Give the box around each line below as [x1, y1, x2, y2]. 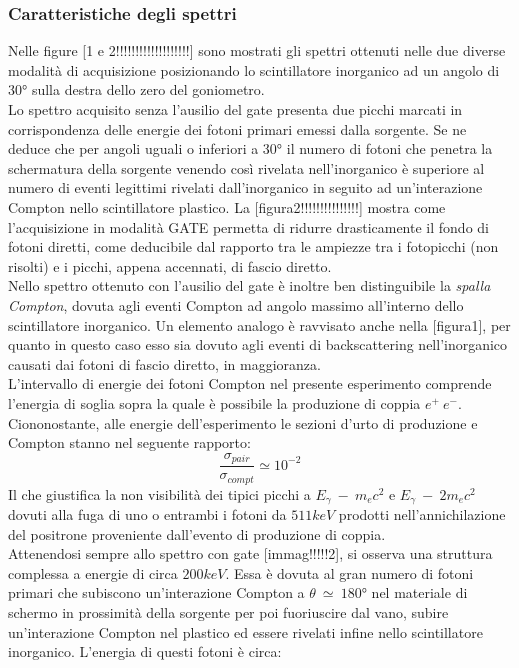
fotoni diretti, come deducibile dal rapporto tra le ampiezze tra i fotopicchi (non [8, 236, 499, 257]
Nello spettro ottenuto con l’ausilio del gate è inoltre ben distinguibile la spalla [8, 275, 491, 296]
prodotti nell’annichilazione [338, 504, 506, 525]
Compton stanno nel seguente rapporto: [8, 432, 251, 453]
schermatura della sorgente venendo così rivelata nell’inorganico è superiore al [8, 157, 485, 178]
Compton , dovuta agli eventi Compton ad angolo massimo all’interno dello [8, 294, 464, 315]
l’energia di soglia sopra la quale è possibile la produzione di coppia [8, 392, 421, 413]
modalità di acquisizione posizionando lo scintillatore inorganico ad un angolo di [8, 59, 500, 80]
